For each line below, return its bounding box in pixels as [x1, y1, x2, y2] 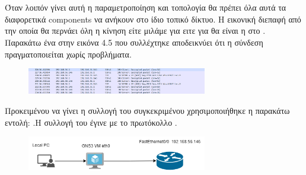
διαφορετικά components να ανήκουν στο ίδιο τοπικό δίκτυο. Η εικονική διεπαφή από [5, 12, 301, 25]
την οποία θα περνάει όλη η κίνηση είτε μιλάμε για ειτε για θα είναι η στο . [5, 24, 266, 37]
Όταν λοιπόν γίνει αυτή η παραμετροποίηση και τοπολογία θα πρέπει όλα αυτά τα [5, 1, 286, 14]
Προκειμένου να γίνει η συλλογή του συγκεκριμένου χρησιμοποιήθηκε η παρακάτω [5, 104, 290, 116]
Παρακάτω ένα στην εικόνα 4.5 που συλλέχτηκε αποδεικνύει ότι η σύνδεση [5, 36, 263, 48]
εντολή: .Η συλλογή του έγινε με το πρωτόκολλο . [5, 116, 177, 128]
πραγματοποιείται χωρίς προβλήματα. [5, 47, 132, 60]
